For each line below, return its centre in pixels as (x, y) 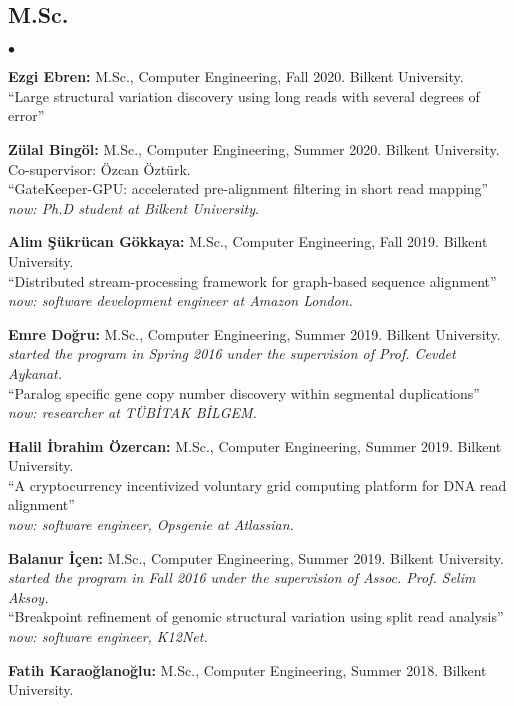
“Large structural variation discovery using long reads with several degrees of (244, 95)
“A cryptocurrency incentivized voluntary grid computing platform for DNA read (257, 484)
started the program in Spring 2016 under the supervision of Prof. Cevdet (232, 353)
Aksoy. (28, 596)
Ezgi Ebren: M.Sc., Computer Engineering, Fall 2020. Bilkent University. (236, 76)
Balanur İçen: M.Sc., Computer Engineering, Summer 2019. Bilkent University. (256, 557)
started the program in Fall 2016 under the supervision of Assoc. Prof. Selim (242, 577)
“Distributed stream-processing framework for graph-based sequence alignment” (252, 280)
